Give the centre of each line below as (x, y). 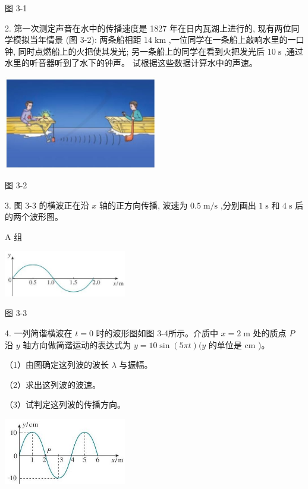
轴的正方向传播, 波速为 (143, 205)
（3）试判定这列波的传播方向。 (65, 404)
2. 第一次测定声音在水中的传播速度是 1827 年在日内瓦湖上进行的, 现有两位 (148, 28)
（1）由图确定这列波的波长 (57, 365)
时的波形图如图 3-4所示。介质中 (157, 332)
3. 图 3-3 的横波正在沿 (47, 205)
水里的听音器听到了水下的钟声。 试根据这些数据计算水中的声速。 (131, 63)
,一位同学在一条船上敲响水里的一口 (236, 40)
